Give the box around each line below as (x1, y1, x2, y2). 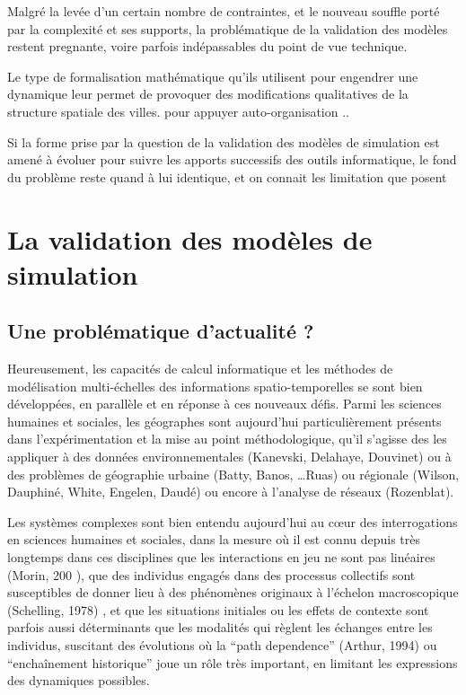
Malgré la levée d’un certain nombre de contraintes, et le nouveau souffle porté (7, 2, 440, 20)
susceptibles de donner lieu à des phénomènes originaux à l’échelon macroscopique (7, 583, 459, 602)
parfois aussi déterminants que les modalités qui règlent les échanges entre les (7, 618, 433, 637)
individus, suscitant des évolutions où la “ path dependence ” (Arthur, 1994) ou (7, 636, 437, 655)
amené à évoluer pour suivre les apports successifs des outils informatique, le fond (7, 150, 457, 169)
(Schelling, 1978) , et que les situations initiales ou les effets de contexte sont (7, 600, 429, 619)
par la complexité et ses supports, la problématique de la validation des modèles (7, 19, 448, 38)
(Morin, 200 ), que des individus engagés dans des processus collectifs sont (7, 565, 416, 584)
